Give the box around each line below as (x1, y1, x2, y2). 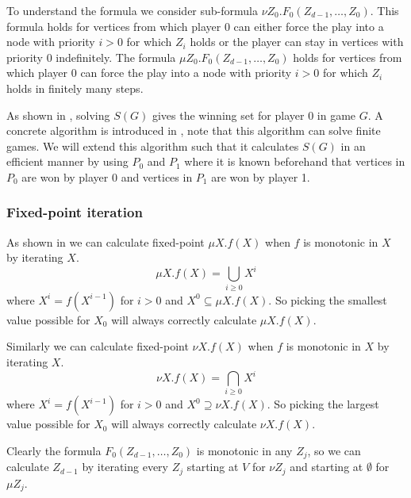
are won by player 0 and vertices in (21, 168, 193, 185)
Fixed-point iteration (6, 202, 143, 222)
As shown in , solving (6, 106, 110, 123)
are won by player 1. (211, 168, 310, 185)
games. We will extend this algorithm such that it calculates (6, 137, 299, 154)
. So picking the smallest (268, 291, 387, 308)
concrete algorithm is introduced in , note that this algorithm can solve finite (6, 122, 381, 139)
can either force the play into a (233, 17, 384, 34)
